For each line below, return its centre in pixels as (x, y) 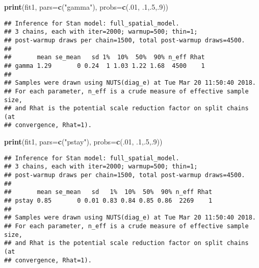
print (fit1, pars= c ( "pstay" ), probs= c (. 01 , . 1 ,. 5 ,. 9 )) (83, 142)
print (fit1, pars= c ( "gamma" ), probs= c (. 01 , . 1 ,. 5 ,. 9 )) (86, 7)
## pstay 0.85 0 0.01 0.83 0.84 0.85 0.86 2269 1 (108, 201)
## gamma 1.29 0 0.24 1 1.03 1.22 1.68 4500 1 (105, 66)
